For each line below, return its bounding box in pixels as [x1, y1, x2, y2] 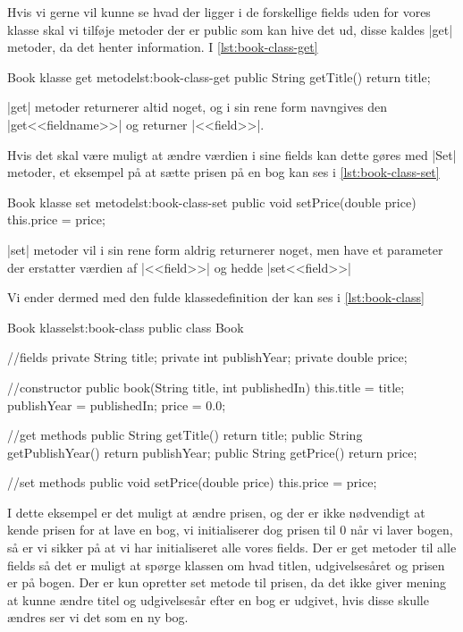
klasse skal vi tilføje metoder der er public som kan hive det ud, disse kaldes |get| [7, 20, 453, 38]
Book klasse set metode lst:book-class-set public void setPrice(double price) [7, 192, 417, 211]
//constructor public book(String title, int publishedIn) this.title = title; [7, 377, 405, 396]
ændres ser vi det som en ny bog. [7, 608, 189, 627]
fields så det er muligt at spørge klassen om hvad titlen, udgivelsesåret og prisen [7, 555, 445, 574]
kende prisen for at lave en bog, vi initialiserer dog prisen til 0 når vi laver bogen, [7, 520, 453, 539]
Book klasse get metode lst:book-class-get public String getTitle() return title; [7, 67, 431, 86]
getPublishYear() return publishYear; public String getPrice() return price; [7, 442, 417, 461]
